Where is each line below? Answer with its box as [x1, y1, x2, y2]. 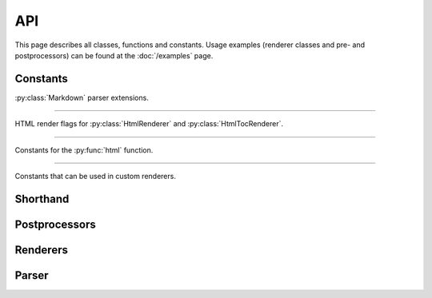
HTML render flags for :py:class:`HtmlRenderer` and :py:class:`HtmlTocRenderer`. [14, 119, 284, 129]
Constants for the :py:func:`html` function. [14, 145, 154, 155]
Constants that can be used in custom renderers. [14, 172, 176, 181]
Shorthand [14, 192, 70, 205]
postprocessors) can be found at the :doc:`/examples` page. [14, 50, 214, 60]
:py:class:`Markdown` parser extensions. [14, 93, 150, 102]
